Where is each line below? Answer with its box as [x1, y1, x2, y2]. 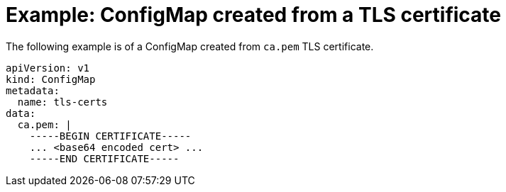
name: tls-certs [17, 96, 108, 108]
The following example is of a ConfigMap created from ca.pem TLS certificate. [6, 40, 374, 52]
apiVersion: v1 [6, 62, 90, 74]
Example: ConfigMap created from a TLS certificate [6, 3, 502, 27]
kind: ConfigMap [6, 73, 96, 85]
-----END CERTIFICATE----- [29, 152, 180, 164]
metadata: [6, 84, 60, 96]
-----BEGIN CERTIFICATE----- [29, 130, 192, 142]
